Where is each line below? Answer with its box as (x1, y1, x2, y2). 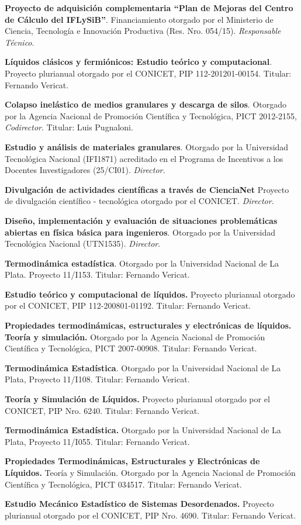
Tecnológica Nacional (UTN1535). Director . (5, 237, 161, 250)
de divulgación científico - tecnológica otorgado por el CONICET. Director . (5, 195, 274, 207)
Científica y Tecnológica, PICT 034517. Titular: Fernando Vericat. (5, 478, 242, 490)
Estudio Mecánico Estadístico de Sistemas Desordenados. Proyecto (5, 498, 274, 510)
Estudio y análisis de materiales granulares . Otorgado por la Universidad (5, 140, 289, 153)
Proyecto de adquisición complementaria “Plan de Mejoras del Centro (5, 2, 293, 13)
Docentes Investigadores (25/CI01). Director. (5, 164, 165, 176)
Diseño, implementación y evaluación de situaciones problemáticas (5, 214, 278, 226)
